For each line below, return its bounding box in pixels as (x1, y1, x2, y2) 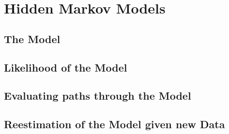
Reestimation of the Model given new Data (4, 117, 225, 132)
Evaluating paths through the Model (4, 88, 191, 103)
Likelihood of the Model (4, 60, 127, 74)
